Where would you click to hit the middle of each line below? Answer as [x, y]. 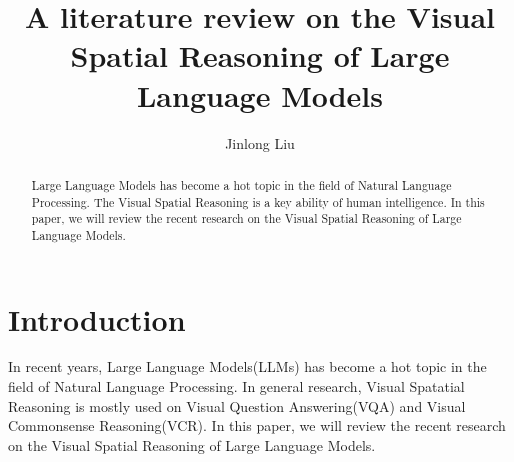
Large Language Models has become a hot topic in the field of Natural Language [241, 184]
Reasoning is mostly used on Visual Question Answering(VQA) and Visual [237, 405]
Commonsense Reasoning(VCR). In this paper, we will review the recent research [257, 425]
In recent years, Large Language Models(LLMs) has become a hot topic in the [247, 366]
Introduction [97, 318]
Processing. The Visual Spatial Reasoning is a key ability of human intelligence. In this [258, 201]
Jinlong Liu [260, 142]
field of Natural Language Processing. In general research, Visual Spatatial [236, 386]
